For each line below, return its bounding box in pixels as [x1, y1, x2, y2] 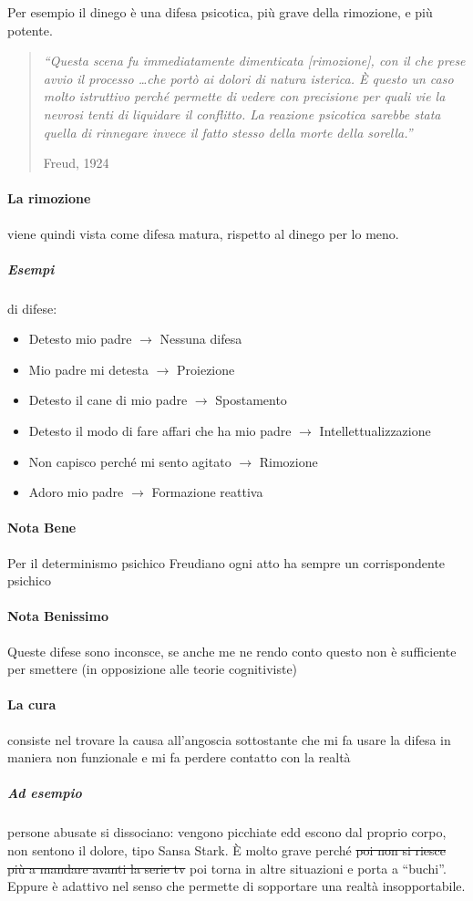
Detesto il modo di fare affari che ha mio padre [28, 421, 292, 440]
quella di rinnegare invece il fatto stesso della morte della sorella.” [43, 122, 413, 141]
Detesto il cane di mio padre [28, 390, 188, 409]
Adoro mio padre [28, 482, 124, 502]
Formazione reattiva [151, 482, 263, 502]
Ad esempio [7, 783, 82, 803]
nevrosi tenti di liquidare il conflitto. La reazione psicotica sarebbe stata [43, 104, 441, 123]
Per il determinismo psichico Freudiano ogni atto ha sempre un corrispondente [7, 553, 446, 572]
